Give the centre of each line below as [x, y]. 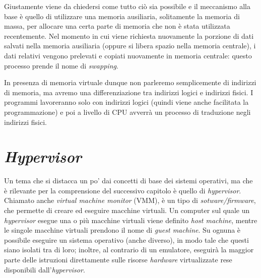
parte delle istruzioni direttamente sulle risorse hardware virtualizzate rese [118, 259]
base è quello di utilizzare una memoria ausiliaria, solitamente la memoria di [122, 16]
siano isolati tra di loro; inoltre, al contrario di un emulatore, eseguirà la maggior [129, 250]
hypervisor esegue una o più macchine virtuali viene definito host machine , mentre [131, 220]
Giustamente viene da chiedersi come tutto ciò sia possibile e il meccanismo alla [127, 6]
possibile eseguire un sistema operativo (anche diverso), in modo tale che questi [126, 239]
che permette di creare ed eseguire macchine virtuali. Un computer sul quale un [127, 210]
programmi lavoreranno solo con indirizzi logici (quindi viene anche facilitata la [126, 102]
